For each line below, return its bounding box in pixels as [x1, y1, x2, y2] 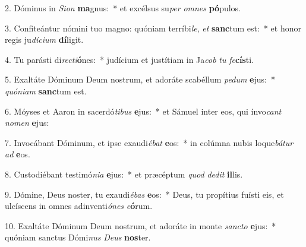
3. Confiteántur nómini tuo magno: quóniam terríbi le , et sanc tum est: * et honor [5, 21, 301, 34]
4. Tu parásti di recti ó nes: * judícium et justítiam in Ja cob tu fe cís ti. [5, 53, 254, 65]
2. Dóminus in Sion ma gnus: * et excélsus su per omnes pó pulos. [5, 2, 241, 14]
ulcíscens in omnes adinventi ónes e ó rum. [5, 199, 153, 212]
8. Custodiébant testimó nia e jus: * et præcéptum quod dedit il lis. [5, 167, 243, 180]
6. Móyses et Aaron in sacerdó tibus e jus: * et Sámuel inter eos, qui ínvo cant [5, 104, 282, 117]
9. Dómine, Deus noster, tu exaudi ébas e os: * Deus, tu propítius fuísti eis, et [5, 188, 284, 200]
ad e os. [5, 148, 30, 160]
